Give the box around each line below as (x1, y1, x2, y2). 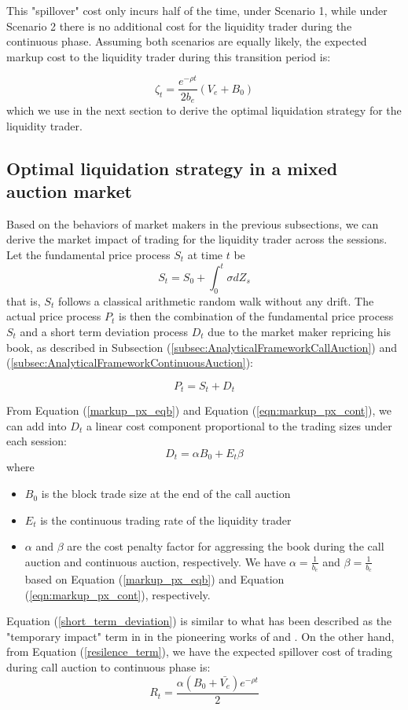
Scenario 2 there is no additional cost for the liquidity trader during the (6, 17, 352, 34)
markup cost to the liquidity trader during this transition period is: (6, 48, 331, 64)
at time (187, 246, 223, 262)
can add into (6, 417, 67, 434)
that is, (6, 292, 41, 309)
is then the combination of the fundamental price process (119, 308, 394, 324)
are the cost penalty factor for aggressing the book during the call (67, 538, 384, 554)
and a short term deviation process (20, 324, 189, 340)
